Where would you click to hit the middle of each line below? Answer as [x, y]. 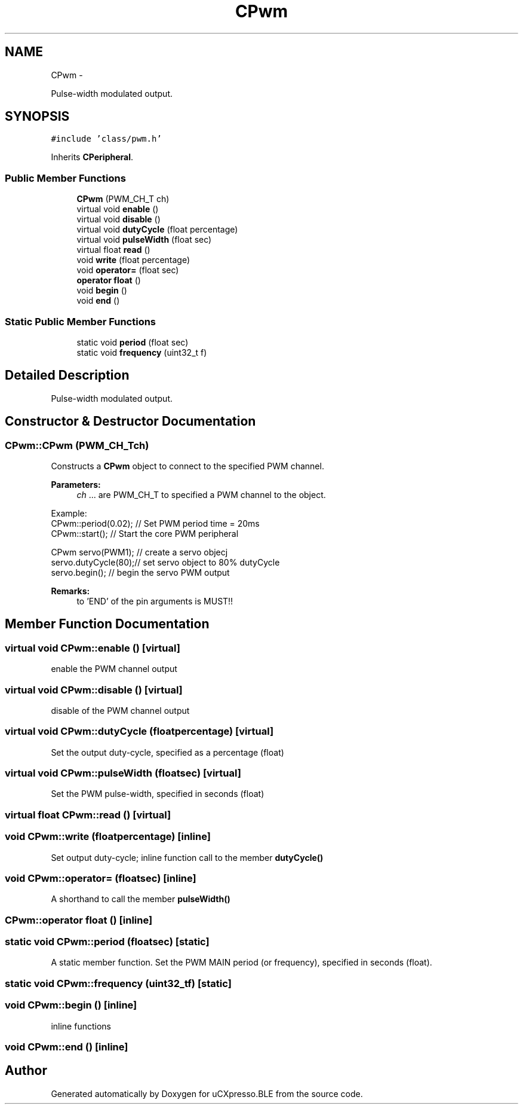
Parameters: [76, 485]
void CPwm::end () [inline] [67, 1047]
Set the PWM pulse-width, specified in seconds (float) [158, 794]
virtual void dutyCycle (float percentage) [157, 230]
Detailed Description [67, 375]
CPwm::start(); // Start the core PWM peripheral [145, 534]
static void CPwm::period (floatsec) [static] [107, 942]
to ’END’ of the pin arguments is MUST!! [155, 601]
